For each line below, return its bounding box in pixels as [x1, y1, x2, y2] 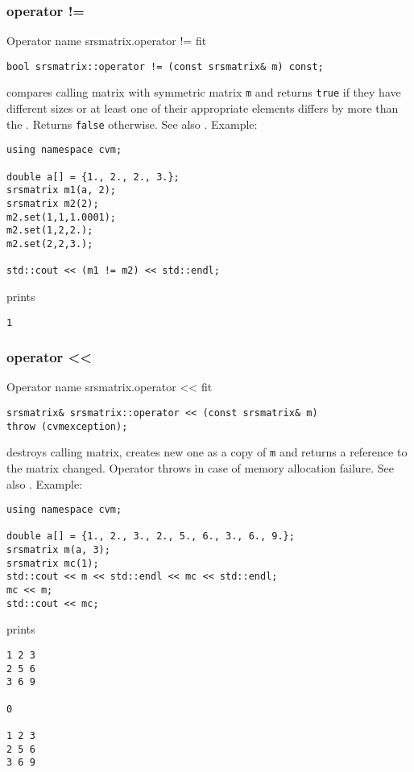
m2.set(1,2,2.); [6, 225, 93, 237]
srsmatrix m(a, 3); [6, 544, 110, 556]
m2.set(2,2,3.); [6, 237, 93, 250]
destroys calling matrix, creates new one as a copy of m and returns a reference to [6, 444, 408, 460]
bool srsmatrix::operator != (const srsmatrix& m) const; [6, 60, 324, 72]
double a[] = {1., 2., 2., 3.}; [6, 171, 180, 183]
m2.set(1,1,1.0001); [6, 211, 117, 223]
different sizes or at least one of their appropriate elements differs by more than [6, 100, 399, 117]
